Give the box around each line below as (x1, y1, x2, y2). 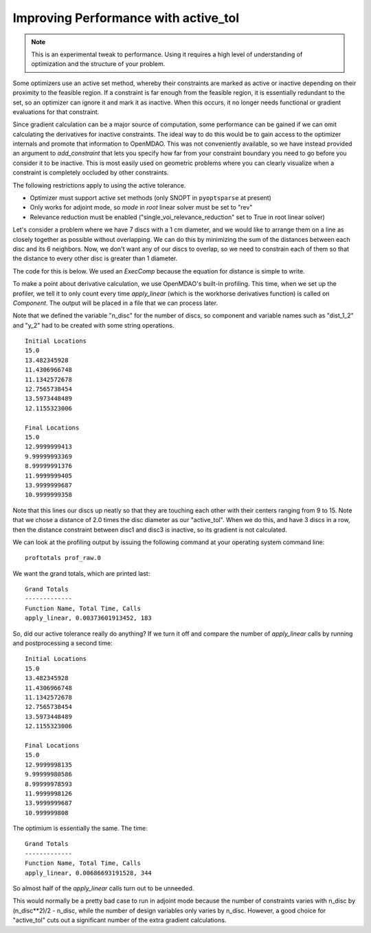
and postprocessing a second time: (12, 639, 113, 647)
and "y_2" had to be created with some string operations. (12, 321, 175, 329)
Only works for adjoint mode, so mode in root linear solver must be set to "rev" (30, 203, 253, 212)
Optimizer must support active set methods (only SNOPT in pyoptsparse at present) (30, 194, 271, 202)
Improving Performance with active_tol (12, 10, 240, 25)
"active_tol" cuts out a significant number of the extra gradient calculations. (12, 916, 227, 924)
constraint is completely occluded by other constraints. (12, 168, 169, 177)
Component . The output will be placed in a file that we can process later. (12, 299, 218, 307)
